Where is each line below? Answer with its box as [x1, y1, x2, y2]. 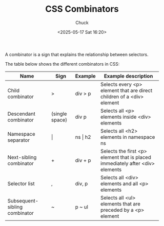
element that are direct [100, 87, 153, 94]
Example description [104, 73, 153, 79]
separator [7, 136, 30, 143]
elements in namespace [100, 133, 155, 140]
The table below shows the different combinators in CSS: [5, 61, 120, 67]
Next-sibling [7, 153, 37, 160]
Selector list [7, 180, 35, 187]
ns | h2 [75, 133, 91, 140]
